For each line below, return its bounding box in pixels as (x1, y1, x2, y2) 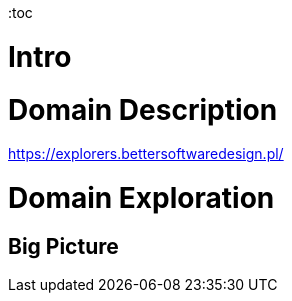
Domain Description (8, 92, 278, 127)
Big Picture (8, 233, 119, 259)
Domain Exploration (8, 181, 275, 215)
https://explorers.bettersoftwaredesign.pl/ (8, 145, 284, 163)
